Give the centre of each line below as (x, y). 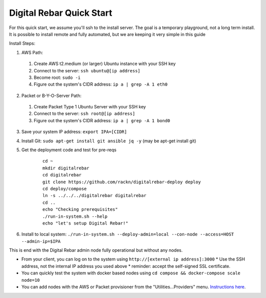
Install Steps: (22, 43)
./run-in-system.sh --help (75, 216)
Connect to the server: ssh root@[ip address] (84, 114)
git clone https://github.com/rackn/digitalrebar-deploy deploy (122, 182)
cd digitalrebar (62, 175)
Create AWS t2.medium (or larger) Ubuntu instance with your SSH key (105, 64)
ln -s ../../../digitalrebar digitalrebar (95, 196)
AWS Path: (32, 52)
